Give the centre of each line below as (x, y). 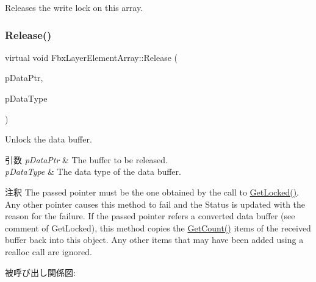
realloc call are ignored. (48, 251)
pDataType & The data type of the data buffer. (93, 171)
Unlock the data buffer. (48, 139)
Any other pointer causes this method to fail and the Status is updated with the (155, 204)
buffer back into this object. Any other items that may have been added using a (154, 240)
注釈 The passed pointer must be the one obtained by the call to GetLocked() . (152, 192)
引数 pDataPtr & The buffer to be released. (86, 159)
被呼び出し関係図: (40, 272)
